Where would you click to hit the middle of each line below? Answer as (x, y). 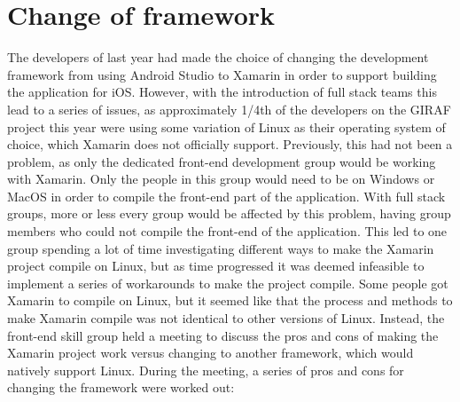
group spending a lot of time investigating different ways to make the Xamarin (221, 248)
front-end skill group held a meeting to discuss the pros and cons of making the (223, 335)
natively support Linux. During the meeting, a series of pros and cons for (206, 370)
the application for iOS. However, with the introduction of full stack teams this (222, 92)
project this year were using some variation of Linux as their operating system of (226, 126)
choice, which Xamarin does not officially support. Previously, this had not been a (230, 144)
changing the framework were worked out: (121, 387)
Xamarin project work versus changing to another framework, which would (211, 353)
